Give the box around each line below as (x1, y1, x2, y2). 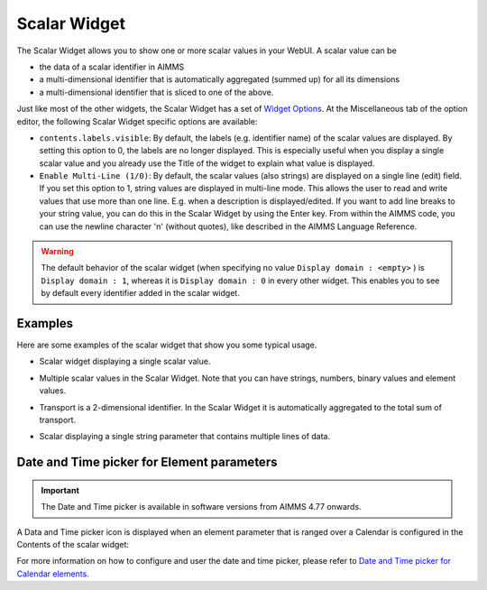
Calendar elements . (16, 568, 89, 579)
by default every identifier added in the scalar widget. (41, 288, 241, 299)
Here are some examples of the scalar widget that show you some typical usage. (16, 339, 317, 351)
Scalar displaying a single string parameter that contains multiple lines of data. (39, 431, 331, 442)
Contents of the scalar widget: (16, 539, 130, 550)
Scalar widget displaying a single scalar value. (39, 356, 211, 367)
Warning (41, 246, 74, 257)
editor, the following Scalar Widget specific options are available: (16, 115, 258, 126)
